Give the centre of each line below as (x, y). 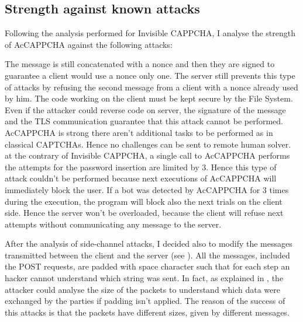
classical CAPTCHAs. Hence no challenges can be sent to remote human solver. (148, 144)
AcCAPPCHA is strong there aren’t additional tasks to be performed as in (139, 132)
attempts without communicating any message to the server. (113, 224)
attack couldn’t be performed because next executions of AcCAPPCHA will (141, 178)
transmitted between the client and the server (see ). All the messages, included (147, 255)
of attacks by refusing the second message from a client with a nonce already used (151, 87)
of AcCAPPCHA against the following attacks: (89, 44)
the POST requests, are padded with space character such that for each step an (147, 266)
